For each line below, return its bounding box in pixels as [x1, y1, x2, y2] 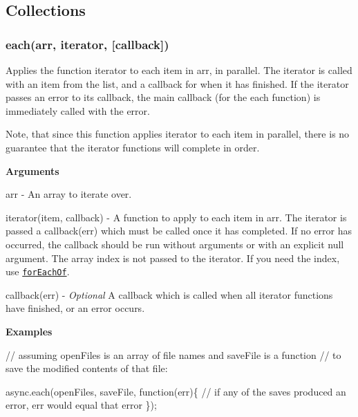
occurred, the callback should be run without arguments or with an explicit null [6, 237, 344, 251]
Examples [6, 324, 53, 338]
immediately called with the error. [6, 103, 150, 118]
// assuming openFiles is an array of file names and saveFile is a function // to [6, 347, 341, 362]
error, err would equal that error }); [6, 398, 157, 412]
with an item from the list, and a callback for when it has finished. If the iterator [6, 76, 349, 91]
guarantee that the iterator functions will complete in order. [6, 140, 260, 154]
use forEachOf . [6, 264, 70, 279]
